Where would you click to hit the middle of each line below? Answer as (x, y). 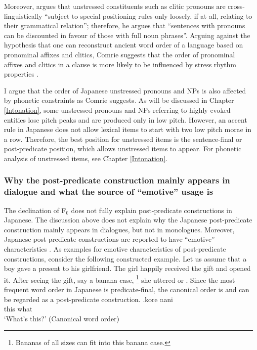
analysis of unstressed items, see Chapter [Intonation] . (86, 158)
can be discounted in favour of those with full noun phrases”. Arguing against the (127, 35)
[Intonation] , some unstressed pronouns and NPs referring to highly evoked (117, 109)
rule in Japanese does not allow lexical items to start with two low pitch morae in (128, 129)
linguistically (23, 16)
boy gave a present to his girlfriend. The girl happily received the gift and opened (128, 268)
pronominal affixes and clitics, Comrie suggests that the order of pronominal (120, 54)
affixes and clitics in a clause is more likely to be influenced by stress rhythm (120, 64)
